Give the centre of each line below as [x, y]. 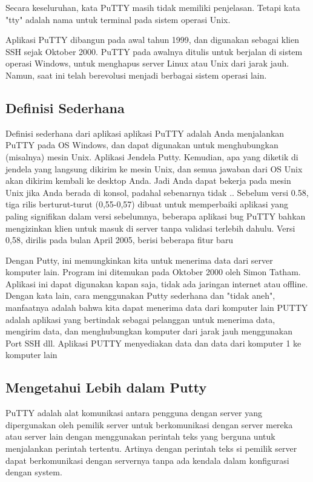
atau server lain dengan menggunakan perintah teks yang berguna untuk [140, 436]
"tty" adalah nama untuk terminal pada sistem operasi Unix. [118, 19]
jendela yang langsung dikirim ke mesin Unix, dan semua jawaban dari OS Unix [154, 168]
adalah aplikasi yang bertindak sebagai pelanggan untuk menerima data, [140, 319]
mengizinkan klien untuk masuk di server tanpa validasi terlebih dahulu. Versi [150, 228]
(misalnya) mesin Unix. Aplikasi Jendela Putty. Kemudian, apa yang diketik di [152, 156]
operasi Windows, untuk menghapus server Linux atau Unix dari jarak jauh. [147, 63]
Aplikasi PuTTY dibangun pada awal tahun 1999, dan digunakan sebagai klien [152, 40]
